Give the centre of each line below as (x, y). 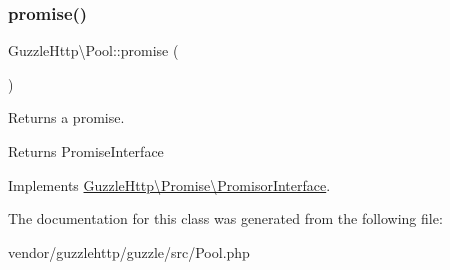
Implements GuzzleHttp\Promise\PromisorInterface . (169, 184)
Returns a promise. (66, 117)
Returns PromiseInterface (86, 151)
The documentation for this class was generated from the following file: (225, 218)
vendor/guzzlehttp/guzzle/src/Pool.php (129, 251)
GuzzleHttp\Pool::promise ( (93, 50)
